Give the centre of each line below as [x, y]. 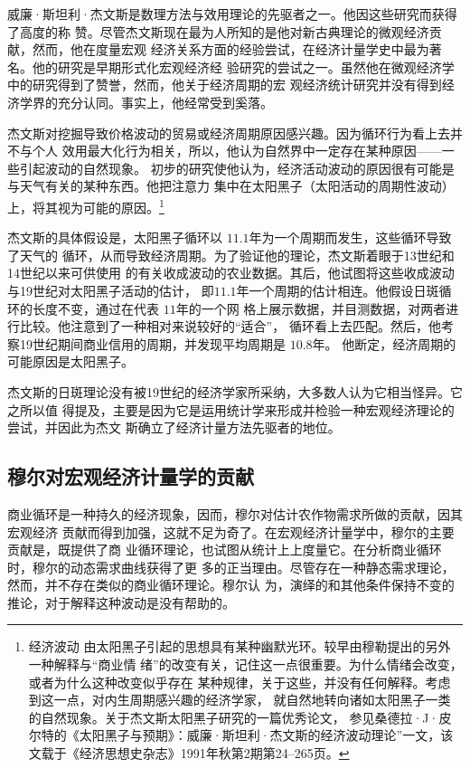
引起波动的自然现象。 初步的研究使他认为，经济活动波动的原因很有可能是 [237, 168]
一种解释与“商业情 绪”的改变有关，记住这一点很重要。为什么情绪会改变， [245, 664]
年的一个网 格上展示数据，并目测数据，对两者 [311, 308]
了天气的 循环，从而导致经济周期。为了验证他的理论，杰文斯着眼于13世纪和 [231, 255]
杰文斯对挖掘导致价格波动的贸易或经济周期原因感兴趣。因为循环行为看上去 [229, 133]
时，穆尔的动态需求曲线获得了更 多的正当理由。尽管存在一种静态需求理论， [231, 567]
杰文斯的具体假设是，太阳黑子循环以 [115, 237]
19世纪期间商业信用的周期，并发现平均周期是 [152, 343]
